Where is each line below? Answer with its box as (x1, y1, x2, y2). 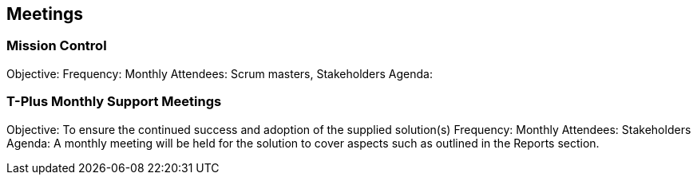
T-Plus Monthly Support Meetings (6, 93, 222, 110)
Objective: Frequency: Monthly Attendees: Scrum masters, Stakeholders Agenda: (6, 66, 434, 81)
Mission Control (6, 37, 107, 54)
